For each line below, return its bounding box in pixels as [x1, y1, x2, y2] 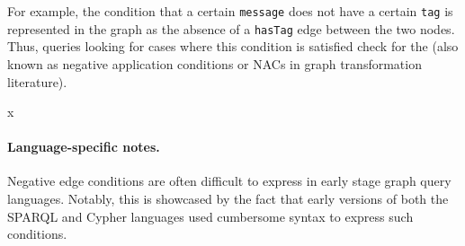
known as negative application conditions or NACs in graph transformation [7, 54, 422, 73]
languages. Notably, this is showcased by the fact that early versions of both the [7, 189, 449, 208]
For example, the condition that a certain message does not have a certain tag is [7, 2, 453, 20]
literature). [7, 72, 67, 91]
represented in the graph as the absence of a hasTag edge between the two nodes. [7, 19, 455, 38]
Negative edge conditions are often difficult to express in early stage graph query [7, 171, 452, 190]
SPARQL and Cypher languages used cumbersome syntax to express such [7, 206, 414, 225]
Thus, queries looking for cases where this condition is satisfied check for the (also [7, 37, 459, 56]
